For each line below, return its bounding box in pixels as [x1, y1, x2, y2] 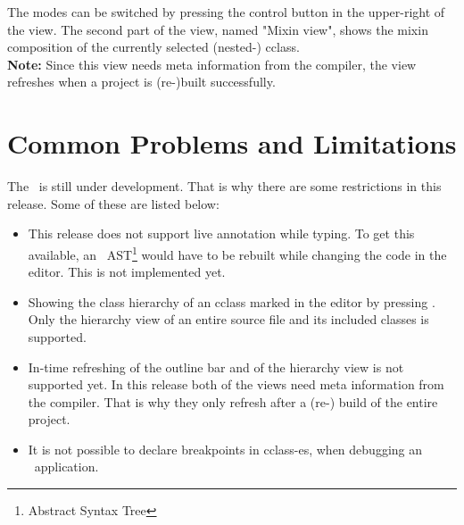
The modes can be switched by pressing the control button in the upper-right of [7, 3, 445, 21]
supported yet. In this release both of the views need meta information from [28, 375, 444, 394]
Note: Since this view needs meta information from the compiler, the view [7, 54, 417, 73]
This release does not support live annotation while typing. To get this [28, 224, 415, 243]
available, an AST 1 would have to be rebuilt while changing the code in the [28, 242, 447, 263]
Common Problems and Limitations [7, 125, 457, 162]
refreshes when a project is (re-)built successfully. [7, 72, 276, 91]
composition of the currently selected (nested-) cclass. [7, 37, 300, 56]
